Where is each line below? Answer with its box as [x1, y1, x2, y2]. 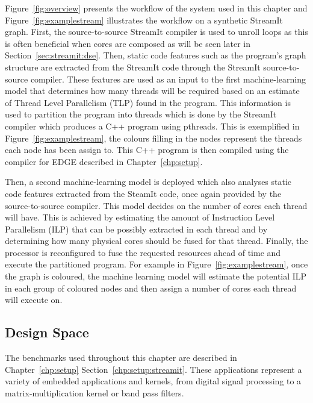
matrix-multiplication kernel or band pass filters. [5, 386, 184, 399]
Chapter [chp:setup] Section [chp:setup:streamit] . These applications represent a [5, 363, 302, 375]
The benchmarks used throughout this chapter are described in [5, 351, 237, 364]
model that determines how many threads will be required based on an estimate [5, 84, 300, 97]
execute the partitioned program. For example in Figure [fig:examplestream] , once [5, 258, 308, 270]
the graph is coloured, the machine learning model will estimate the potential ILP [5, 270, 307, 283]
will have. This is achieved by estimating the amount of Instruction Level [5, 211, 275, 223]
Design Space [5, 323, 89, 342]
